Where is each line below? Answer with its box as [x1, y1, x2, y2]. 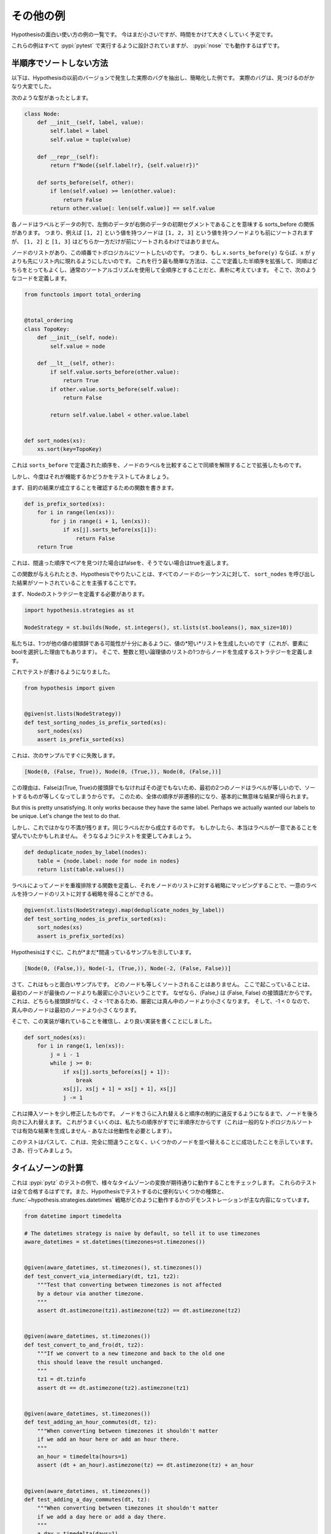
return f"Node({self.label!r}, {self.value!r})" [50, 161, 199, 169]
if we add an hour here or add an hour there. [37, 1436, 180, 1443]
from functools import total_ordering [24, 291, 141, 298]
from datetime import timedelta [24, 1212, 122, 1220]
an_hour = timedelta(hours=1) [37, 1453, 128, 1460]
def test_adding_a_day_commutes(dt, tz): [24, 1496, 151, 1503]
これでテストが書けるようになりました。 [11, 668, 113, 676]
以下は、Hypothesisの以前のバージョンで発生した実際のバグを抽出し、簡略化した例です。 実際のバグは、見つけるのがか [11, 74, 315, 81]
